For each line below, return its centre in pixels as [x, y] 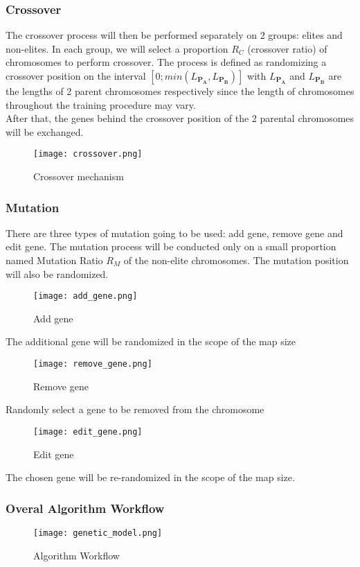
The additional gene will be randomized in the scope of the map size [151, 341]
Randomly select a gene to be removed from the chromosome [135, 409]
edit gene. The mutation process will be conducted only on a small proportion [171, 246]
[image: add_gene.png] [85, 296]
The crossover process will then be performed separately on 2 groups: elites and [174, 35]
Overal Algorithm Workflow [85, 508]
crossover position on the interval [76, 76]
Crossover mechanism [79, 176]
